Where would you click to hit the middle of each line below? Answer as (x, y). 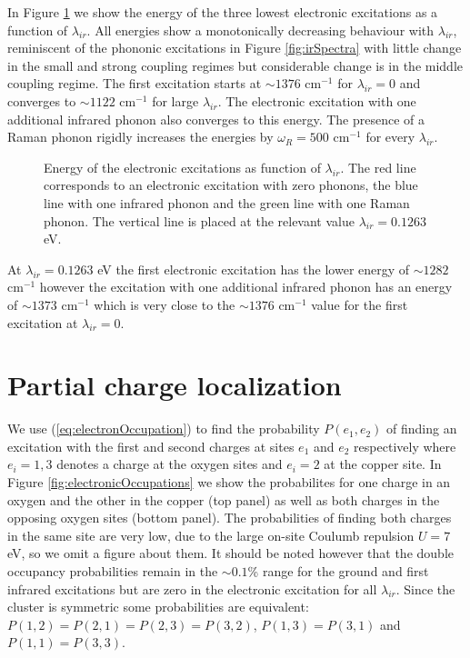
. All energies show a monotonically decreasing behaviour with (260, 30)
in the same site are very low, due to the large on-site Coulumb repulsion (211, 535)
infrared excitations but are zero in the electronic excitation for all (192, 588)
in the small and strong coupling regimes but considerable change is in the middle (235, 65)
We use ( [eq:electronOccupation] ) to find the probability (164, 429)
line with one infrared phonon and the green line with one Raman (227, 202)
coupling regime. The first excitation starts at (135, 83)
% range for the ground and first (338, 570)
